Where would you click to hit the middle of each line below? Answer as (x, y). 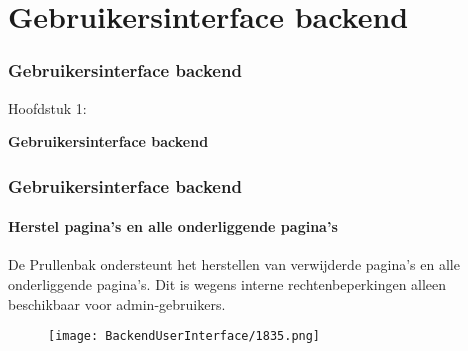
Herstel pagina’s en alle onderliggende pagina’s (173, 226)
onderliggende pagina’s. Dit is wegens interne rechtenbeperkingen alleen (227, 284)
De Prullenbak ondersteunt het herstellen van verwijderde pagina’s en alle (234, 264)
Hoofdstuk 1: (47, 107)
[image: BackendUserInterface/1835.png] (184, 336)
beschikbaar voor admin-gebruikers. (117, 303)
